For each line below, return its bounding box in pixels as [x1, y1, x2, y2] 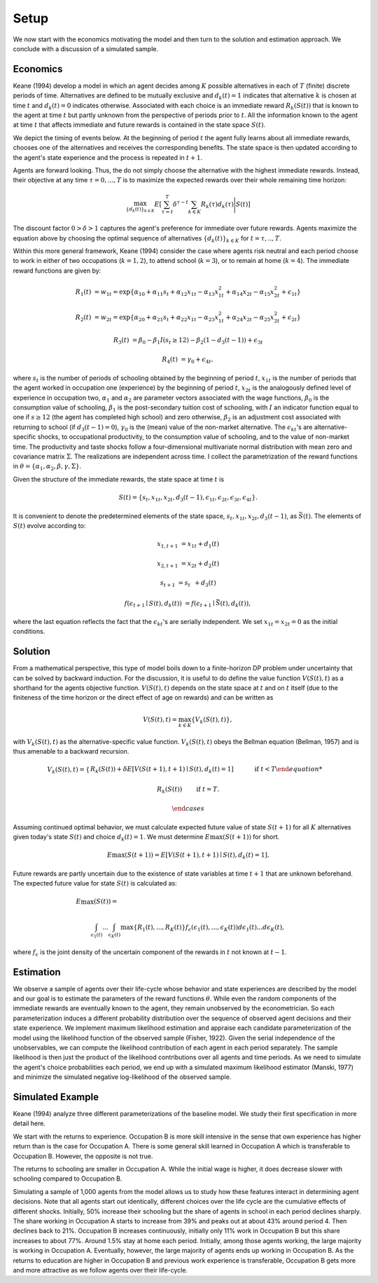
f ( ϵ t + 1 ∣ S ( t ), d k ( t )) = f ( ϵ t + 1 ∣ [124, 599, 215, 609]
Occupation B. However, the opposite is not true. [13, 1152, 153, 1160]
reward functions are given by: [13, 266, 101, 275]
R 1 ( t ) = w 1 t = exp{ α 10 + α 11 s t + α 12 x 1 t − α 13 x [75, 287, 219, 297]
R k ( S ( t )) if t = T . [156, 785, 220, 795]
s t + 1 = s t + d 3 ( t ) [160, 579, 216, 588]
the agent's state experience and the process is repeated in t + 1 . [13, 153, 203, 161]
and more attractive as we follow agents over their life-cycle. [13, 1265, 188, 1274]
